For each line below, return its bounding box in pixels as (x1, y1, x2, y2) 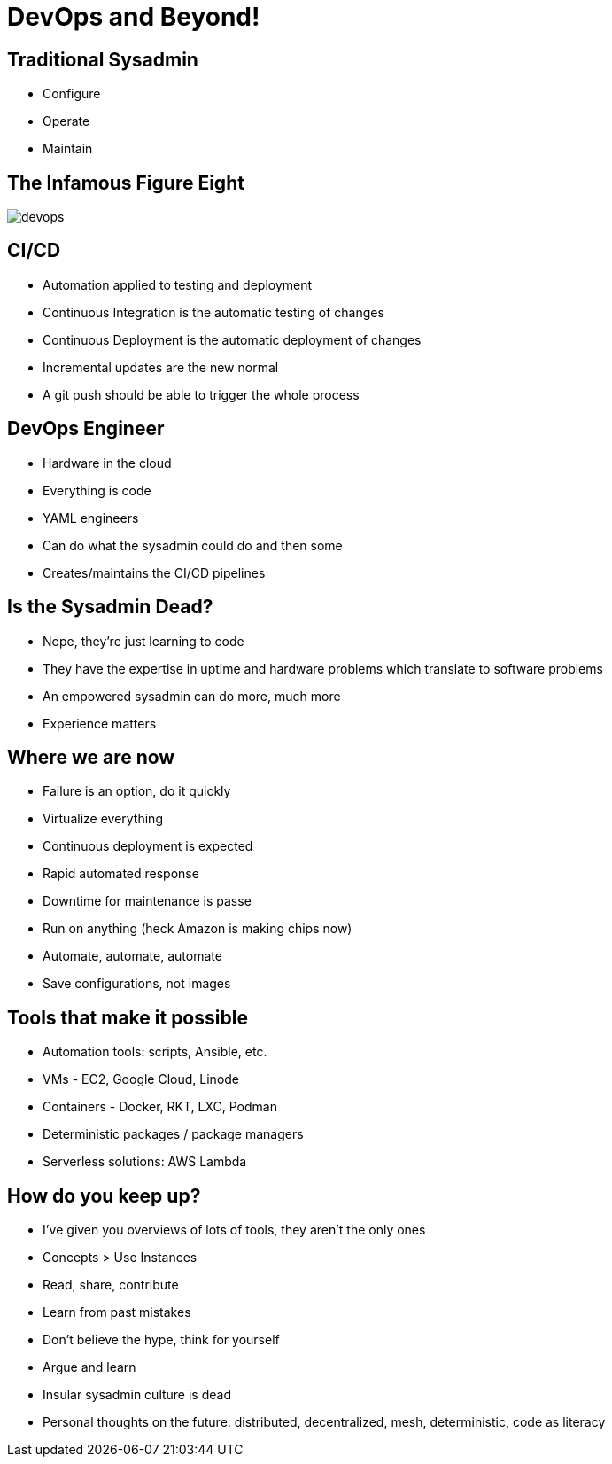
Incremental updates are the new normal (43, 359, 279, 375)
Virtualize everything (43, 811, 163, 827)
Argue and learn (43, 1359, 136, 1375)
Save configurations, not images (43, 976, 231, 992)
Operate (43, 113, 90, 129)
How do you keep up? (7, 1184, 201, 1207)
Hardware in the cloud (43, 455, 172, 471)
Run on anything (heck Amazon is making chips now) (43, 921, 352, 937)
